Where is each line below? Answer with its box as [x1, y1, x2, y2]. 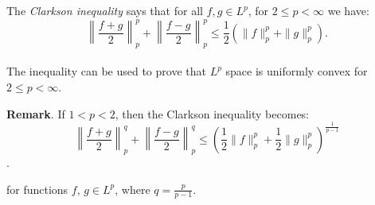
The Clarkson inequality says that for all [6, 2, 203, 18]
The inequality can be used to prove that [6, 63, 206, 79]
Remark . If [6, 105, 65, 122]
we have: [327, 2, 369, 18]
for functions [6, 180, 68, 197]
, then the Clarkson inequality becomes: [115, 105, 310, 122]
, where [115, 180, 150, 197]
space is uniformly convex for [225, 63, 368, 79]
